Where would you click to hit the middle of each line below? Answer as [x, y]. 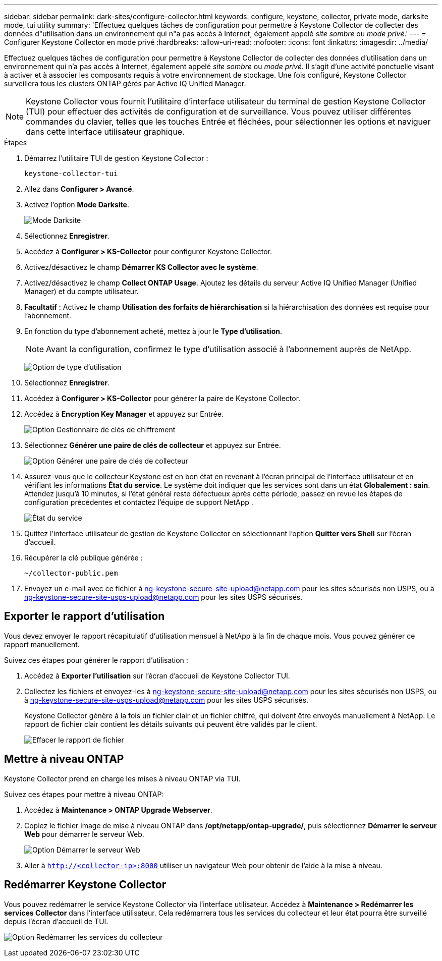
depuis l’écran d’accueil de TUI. [56, 921]
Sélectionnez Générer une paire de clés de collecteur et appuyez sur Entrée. [153, 445]
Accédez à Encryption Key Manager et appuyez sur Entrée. [124, 414]
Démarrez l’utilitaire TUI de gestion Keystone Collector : [116, 158]
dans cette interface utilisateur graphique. [105, 132]
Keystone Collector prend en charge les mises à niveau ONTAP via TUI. [122, 778]
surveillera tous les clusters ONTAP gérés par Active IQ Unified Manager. [125, 83]
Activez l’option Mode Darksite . [77, 205]
